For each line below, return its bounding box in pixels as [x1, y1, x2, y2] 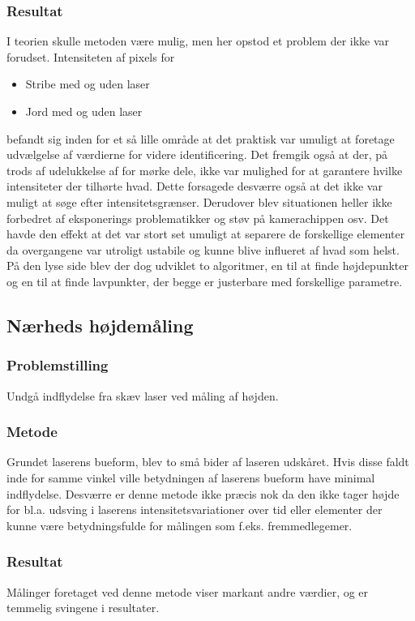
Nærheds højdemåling [6, 312, 194, 337]
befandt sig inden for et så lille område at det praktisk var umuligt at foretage [6, 130, 395, 147]
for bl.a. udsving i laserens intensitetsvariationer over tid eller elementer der [6, 501, 383, 518]
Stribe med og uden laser [25, 75, 150, 92]
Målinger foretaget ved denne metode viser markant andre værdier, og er [6, 583, 369, 600]
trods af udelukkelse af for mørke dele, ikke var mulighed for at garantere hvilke [6, 161, 403, 178]
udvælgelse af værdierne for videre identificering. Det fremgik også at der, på [6, 146, 388, 163]
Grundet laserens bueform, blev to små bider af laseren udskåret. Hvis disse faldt [6, 453, 409, 470]
